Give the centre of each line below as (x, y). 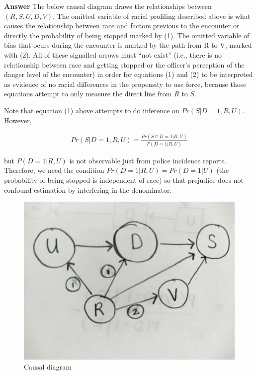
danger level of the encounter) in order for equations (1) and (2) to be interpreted (128, 74)
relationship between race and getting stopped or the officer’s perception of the (124, 64)
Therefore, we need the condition (54, 170)
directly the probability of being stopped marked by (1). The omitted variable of (127, 35)
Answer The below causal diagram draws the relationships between (108, 6)
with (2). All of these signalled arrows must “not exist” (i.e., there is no (113, 54)
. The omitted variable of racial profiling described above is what (151, 16)
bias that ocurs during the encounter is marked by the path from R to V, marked (128, 45)
